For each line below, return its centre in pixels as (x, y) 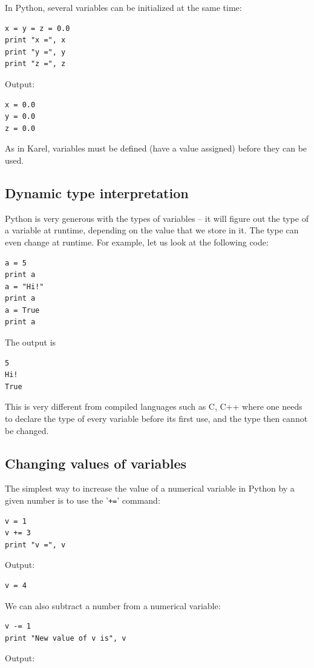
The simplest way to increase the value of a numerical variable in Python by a (150, 488)
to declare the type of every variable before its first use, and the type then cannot (156, 419)
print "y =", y (35, 52)
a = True (22, 310)
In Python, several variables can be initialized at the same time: (123, 7)
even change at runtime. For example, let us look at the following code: (137, 242)
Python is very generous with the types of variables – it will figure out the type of (157, 218)
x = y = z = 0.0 (38, 28)
